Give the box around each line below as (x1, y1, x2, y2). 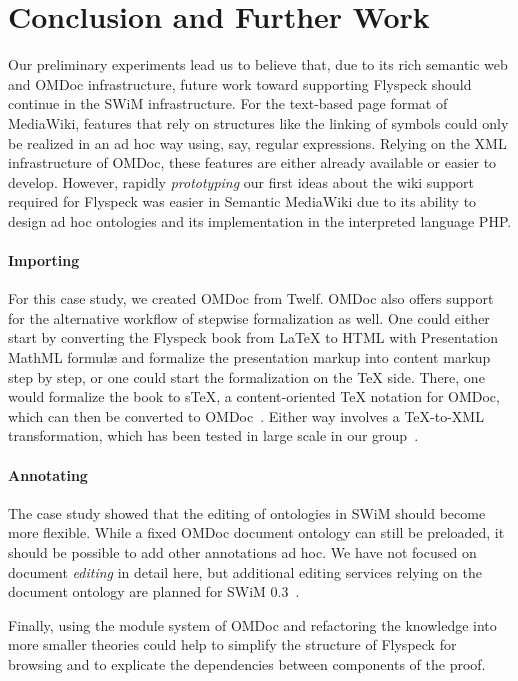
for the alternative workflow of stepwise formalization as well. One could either (8, 307, 490, 328)
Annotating (8, 464, 88, 485)
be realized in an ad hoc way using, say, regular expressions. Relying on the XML (8, 132, 507, 153)
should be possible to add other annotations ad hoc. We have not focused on (8, 542, 477, 562)
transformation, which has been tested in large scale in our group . (8, 425, 419, 446)
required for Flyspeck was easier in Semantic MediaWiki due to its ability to (8, 191, 477, 212)
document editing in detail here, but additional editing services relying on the (8, 561, 482, 582)
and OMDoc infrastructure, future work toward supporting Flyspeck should (8, 73, 472, 94)
